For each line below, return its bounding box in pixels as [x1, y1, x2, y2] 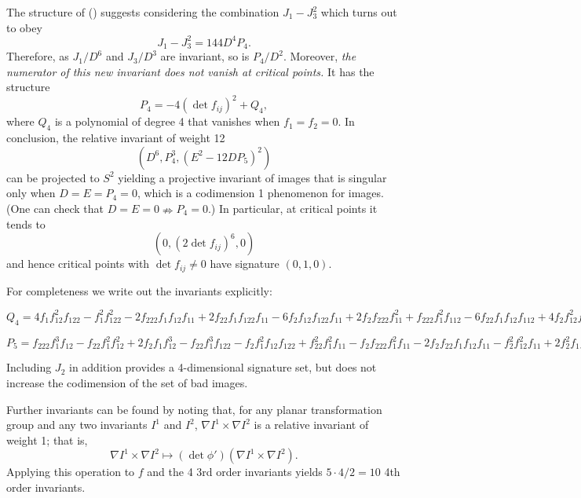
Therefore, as [6, 48, 69, 64]
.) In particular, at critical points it [207, 200, 378, 216]
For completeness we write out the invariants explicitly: [6, 282, 272, 298]
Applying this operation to [6, 463, 135, 480]
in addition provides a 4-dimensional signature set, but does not [68, 359, 377, 375]
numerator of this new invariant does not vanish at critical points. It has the [6, 63, 375, 79]
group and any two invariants [6, 416, 148, 433]
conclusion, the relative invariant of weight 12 [6, 130, 225, 146]
